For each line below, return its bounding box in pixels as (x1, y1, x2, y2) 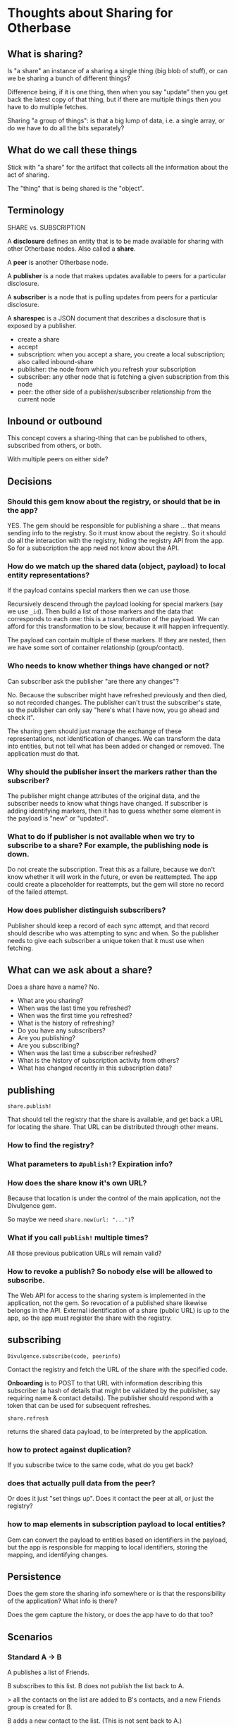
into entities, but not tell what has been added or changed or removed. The (7, 742, 225, 750)
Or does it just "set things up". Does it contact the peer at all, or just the (7, 1495, 214, 1503)
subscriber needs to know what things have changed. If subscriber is (7, 799, 209, 808)
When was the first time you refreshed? (17, 1011, 132, 1020)
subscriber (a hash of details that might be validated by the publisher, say (7, 1386, 221, 1395)
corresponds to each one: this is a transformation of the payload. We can (7, 615, 220, 623)
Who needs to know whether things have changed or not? (7, 661, 209, 671)
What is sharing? (7, 48, 83, 60)
